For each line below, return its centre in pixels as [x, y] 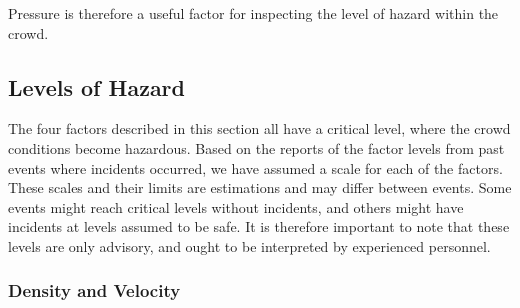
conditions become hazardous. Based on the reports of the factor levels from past [256, 147]
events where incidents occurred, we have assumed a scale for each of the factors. [255, 167]
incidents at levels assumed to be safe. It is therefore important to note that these [259, 226]
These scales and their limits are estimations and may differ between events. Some [260, 187]
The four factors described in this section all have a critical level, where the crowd [259, 128]
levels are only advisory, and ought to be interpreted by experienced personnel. [249, 245]
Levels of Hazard [96, 86]
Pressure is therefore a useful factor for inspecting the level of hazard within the [253, 13]
